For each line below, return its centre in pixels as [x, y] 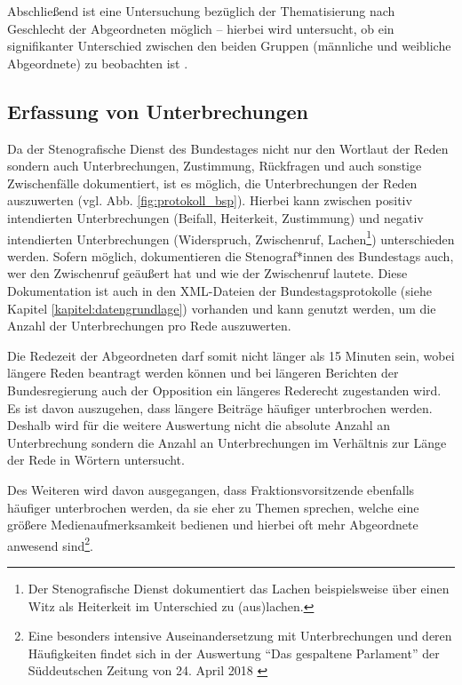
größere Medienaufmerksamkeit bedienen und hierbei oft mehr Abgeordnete [213, 525]
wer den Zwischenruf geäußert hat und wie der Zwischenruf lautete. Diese [207, 273]
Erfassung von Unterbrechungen [158, 111]
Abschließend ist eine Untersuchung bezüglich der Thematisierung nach [201, 11]
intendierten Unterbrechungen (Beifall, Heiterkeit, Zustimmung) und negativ [215, 217]
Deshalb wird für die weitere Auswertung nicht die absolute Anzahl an [199, 425]
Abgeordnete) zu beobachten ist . [98, 63]
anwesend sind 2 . [51, 544]
